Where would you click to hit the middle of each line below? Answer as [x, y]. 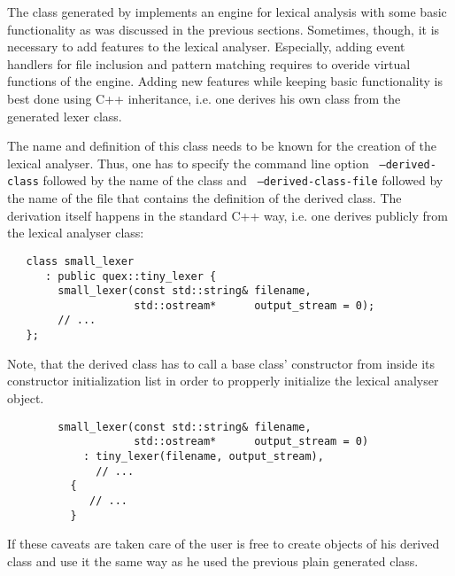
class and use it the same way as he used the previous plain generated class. [213, 560]
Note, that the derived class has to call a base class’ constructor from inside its [221, 363]
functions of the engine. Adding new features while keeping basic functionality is [225, 81]
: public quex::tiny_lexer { [131, 276]
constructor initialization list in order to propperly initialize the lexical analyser [223, 381]
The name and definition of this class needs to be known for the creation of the [222, 146]
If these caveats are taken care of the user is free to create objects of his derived [224, 544]
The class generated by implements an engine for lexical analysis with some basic [227, 12]
